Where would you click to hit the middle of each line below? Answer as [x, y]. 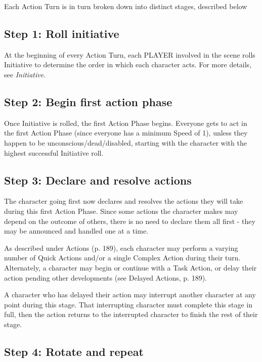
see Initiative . [25, 74]
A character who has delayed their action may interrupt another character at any [130, 295]
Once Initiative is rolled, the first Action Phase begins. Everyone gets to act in [126, 123]
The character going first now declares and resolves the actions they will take [124, 201]
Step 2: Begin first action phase [88, 101]
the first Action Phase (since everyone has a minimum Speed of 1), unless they [126, 133]
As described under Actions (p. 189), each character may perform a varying [121, 247]
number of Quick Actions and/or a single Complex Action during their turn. [122, 258]
